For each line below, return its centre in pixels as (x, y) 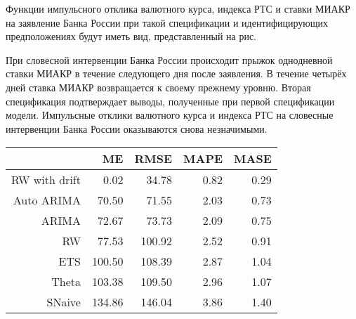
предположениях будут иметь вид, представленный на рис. (131, 36)
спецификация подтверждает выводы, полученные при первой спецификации (170, 101)
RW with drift (46, 180)
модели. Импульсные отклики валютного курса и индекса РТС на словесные (170, 115)
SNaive (64, 302)
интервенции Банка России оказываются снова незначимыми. (137, 128)
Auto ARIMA (47, 200)
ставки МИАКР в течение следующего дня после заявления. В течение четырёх (176, 73)
